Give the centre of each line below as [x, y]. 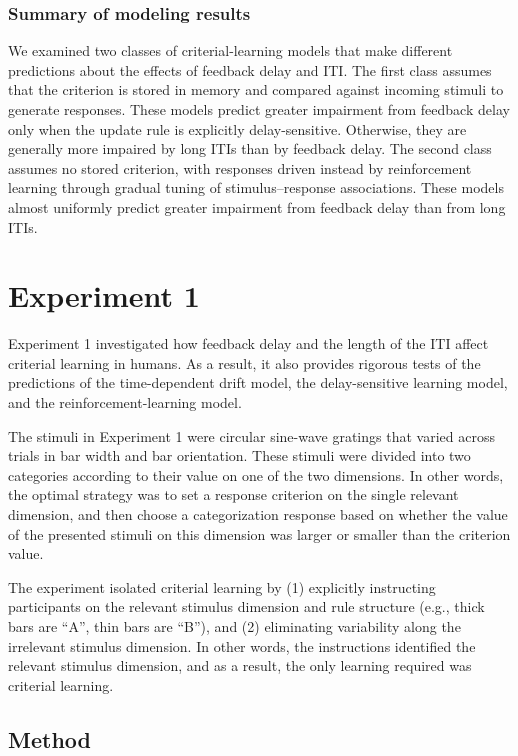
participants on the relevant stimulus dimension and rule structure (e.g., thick [246, 606]
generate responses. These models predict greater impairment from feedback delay [259, 109]
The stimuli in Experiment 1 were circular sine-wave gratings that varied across [251, 435]
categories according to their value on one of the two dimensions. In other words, [256, 474]
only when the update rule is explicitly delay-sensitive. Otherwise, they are [237, 128]
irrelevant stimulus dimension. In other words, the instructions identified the [242, 645]
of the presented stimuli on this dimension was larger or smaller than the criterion [259, 533]
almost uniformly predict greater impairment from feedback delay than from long [257, 206]
